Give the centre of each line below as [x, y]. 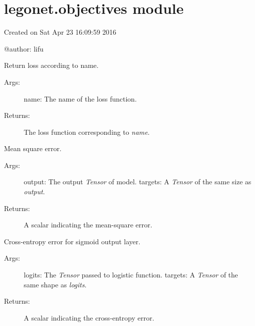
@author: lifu [24, 48]
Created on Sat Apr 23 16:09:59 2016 [60, 32]
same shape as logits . [55, 284]
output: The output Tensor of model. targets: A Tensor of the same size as [138, 182]
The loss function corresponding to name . [87, 132]
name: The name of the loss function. [80, 98]
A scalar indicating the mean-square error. [88, 225]
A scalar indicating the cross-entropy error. [89, 317]
